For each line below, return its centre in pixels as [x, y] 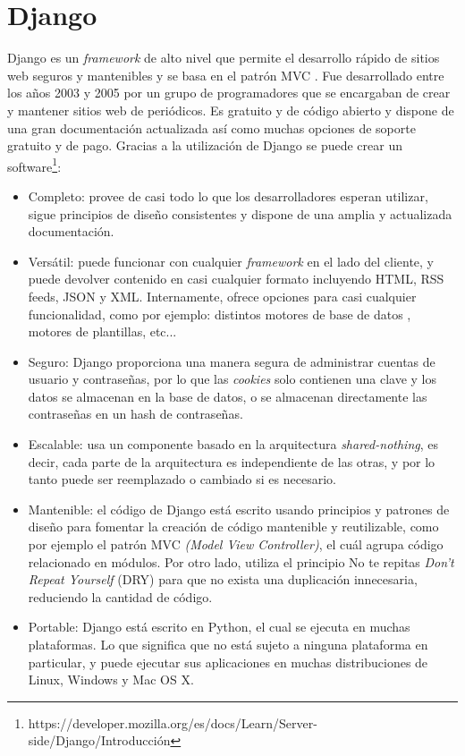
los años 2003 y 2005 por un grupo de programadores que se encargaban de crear [229, 93]
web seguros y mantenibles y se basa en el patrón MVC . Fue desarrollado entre [226, 75]
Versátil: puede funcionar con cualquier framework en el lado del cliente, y [231, 261]
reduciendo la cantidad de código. [120, 596]
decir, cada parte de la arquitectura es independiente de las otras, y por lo [232, 461]
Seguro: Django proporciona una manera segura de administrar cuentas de [232, 361]
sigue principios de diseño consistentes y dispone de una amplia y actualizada [240, 213]
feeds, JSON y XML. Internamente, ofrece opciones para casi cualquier [222, 296]
